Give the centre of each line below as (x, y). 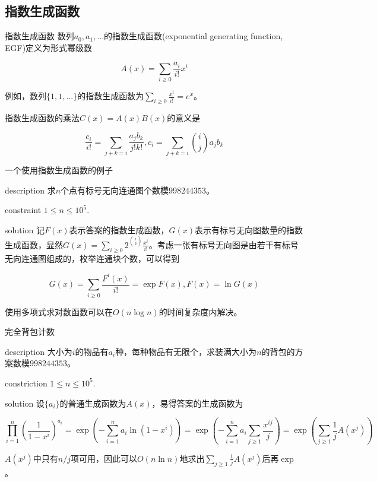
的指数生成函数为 (111, 96)
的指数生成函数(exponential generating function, (194, 36)
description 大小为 (39, 351)
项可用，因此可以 (104, 458)
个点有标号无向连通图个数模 (115, 190)
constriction (26, 383)
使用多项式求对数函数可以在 (59, 311)
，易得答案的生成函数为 (197, 403)
